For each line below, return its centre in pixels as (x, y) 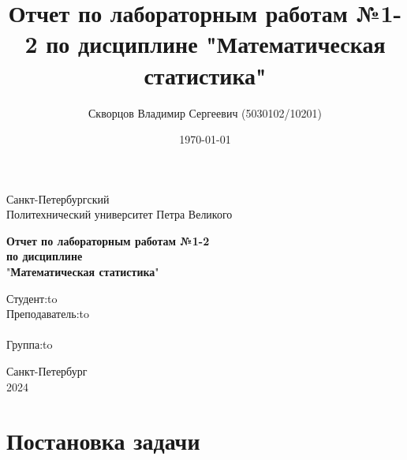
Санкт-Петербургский (58, 198)
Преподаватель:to (48, 314)
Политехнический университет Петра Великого (119, 214)
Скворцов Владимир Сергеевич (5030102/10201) (205, 112)
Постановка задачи (103, 441)
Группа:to (30, 344)
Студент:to (32, 298)
